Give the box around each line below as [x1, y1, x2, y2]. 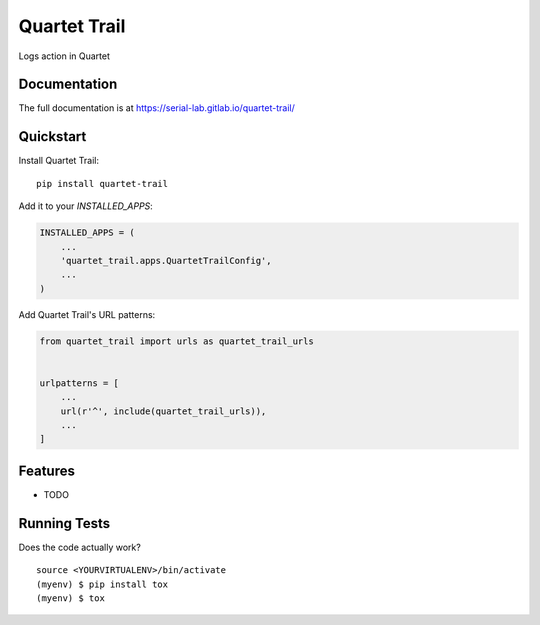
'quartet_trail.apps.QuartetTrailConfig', [60, 255, 272, 266]
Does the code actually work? [18, 541, 142, 553]
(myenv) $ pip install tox [36, 578, 169, 590]
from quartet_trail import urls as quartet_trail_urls [39, 335, 314, 347]
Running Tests [18, 515, 110, 532]
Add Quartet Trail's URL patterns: [18, 308, 156, 320]
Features [18, 462, 75, 479]
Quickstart [18, 128, 87, 145]
